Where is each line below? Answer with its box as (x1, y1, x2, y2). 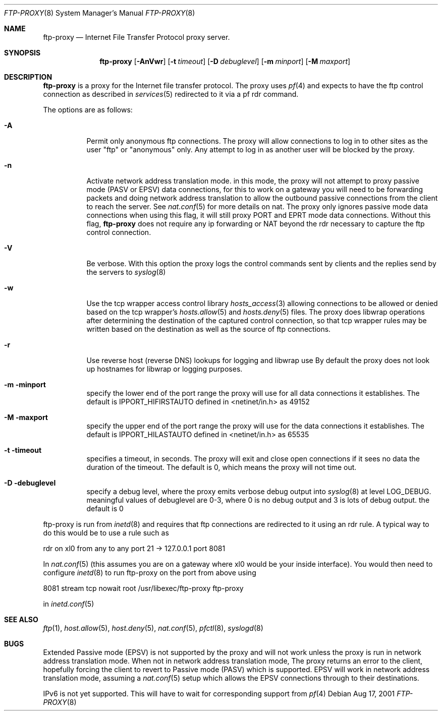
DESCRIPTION (4, 73, 52, 81)
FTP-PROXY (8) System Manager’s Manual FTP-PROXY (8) (4, 9, 195, 17)
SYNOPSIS (4, 48, 41, 57)
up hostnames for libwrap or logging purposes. (86, 365, 243, 373)
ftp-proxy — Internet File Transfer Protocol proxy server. (43, 33, 230, 41)
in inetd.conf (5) (43, 600, 94, 608)
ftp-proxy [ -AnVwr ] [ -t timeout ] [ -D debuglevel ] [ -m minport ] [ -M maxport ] (99, 57, 351, 66)
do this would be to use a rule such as (43, 528, 169, 537)
